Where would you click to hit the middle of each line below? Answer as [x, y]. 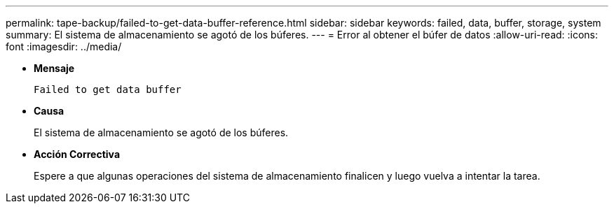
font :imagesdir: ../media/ [64, 46]
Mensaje [54, 68]
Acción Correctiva [77, 154]
